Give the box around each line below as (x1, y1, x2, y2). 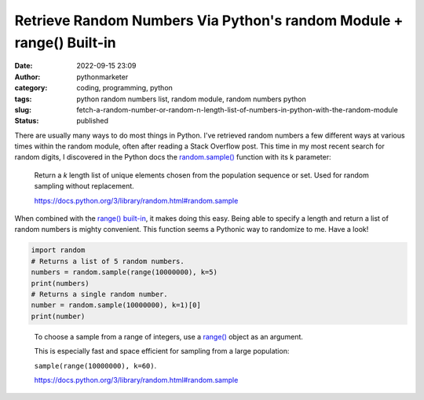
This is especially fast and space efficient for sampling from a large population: (34, 347, 290, 356)
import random (31, 246, 86, 255)
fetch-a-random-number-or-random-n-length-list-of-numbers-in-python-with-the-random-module (76, 105, 398, 114)
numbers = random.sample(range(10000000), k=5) (31, 268, 217, 277)
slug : (14, 105, 31, 114)
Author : (14, 72, 41, 82)
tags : (14, 94, 32, 104)
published (76, 116, 109, 126)
